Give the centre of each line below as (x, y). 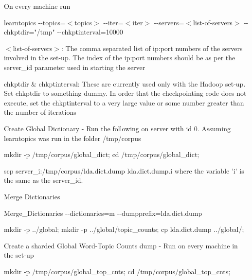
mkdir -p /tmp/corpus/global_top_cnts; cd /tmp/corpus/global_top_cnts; (117, 271)
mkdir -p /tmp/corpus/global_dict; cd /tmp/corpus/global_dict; (102, 154)
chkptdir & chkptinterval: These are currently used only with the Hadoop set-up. (125, 83)
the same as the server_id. (44, 180)
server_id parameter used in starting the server (75, 67)
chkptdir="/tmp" (29, 32)
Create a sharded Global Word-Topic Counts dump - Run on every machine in (121, 245)
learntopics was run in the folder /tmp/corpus (72, 138)
